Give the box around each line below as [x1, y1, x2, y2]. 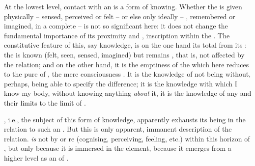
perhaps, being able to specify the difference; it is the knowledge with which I [4, 78, 237, 88]
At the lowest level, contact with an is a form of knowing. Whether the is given [4, 1, 242, 11]
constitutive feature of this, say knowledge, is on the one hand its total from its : [4, 40, 247, 50]
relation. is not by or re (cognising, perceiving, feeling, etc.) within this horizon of [4, 133, 250, 143]
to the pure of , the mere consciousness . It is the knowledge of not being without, [4, 69, 251, 79]
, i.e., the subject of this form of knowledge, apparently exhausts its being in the [4, 114, 246, 124]
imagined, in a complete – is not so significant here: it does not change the [4, 21, 228, 31]
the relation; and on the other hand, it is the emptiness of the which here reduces [4, 59, 249, 69]
